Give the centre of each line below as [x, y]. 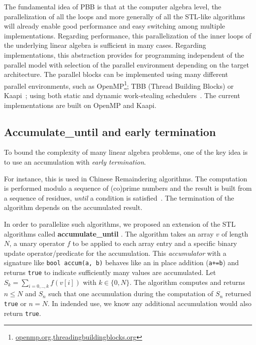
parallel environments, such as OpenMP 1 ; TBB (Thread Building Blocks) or [119, 85]
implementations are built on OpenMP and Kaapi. [80, 105]
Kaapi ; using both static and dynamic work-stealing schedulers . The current [122, 95]
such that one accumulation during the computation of [131, 293]
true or [15, 303]
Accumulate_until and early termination [110, 131]
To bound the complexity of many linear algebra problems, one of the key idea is [126, 152]
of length [235, 233]
